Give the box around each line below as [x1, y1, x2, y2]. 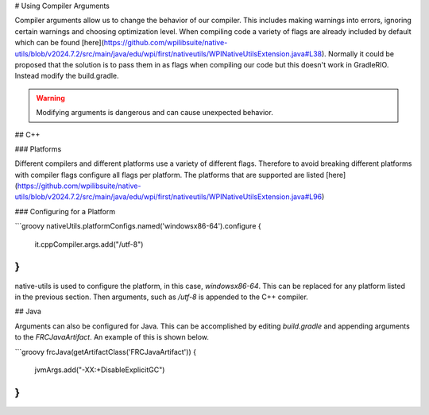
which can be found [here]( [14, 38, 105, 48]
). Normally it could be [322, 48, 395, 59]
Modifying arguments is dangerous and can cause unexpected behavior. [36, 108, 273, 117]
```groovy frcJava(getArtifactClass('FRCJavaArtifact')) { [14, 347, 196, 356]
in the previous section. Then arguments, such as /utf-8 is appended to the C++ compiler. [14, 292, 309, 302]
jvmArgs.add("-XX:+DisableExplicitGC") [34, 365, 165, 375]
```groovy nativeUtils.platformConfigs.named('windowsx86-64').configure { [14, 221, 261, 231]
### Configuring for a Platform [14, 206, 115, 216]
